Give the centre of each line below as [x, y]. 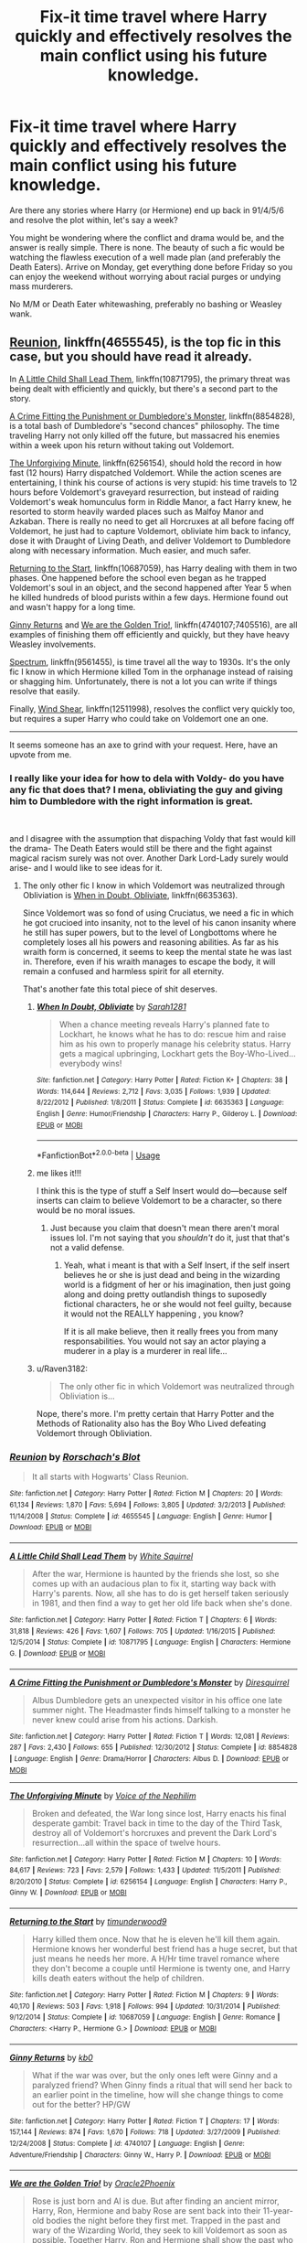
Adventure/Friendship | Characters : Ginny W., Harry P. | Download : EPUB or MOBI [140, 2155]
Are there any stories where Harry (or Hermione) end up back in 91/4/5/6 [147, 210]
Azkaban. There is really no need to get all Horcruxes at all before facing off [152, 521]
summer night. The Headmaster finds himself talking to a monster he [161, 1710]
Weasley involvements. [53, 644]
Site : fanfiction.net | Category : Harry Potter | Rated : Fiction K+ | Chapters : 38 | [162, 1080]
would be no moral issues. [85, 1210]
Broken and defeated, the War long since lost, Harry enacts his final [159, 1813]
